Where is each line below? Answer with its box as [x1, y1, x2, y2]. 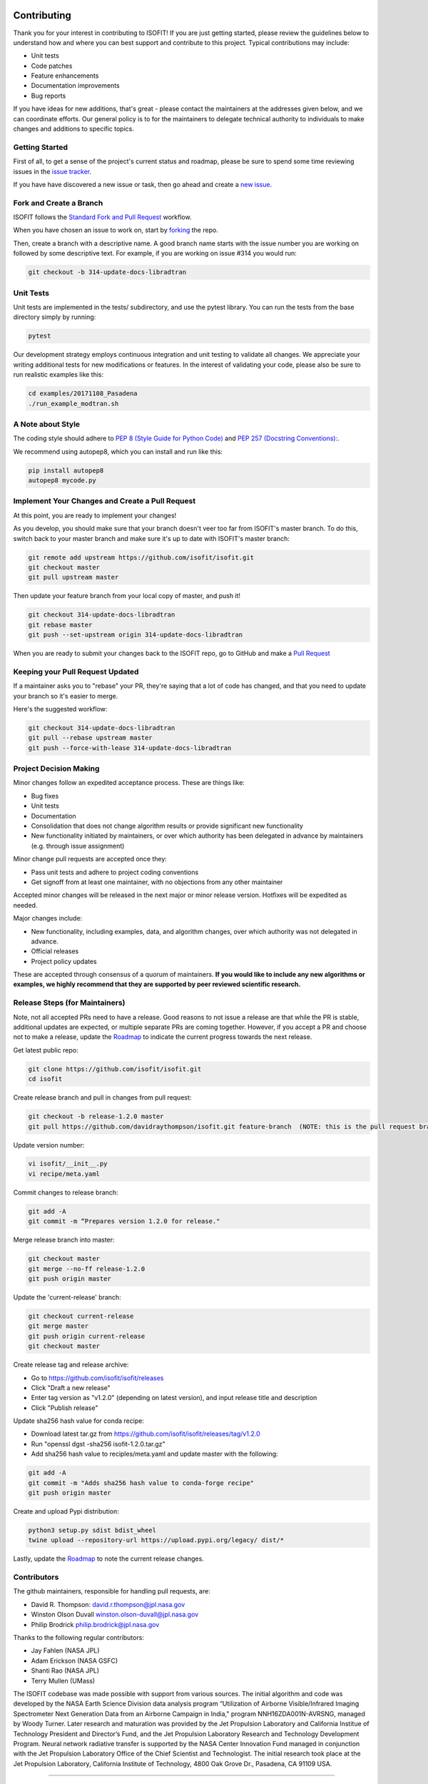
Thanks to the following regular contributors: [13, 1633, 144, 1642]
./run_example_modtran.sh [28, 400, 119, 407]
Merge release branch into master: [13, 1235, 115, 1245]
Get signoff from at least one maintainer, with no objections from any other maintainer [31, 878, 283, 886]
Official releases [31, 947, 79, 956]
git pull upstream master [28, 573, 119, 582]
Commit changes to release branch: [13, 1188, 118, 1197]
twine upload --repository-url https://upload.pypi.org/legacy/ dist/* [28, 1536, 285, 1544]
